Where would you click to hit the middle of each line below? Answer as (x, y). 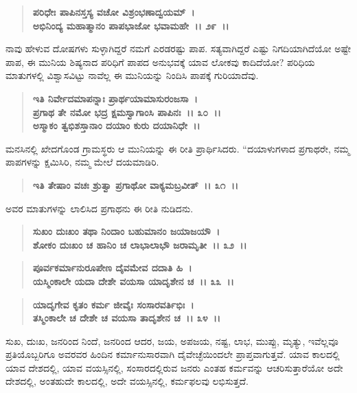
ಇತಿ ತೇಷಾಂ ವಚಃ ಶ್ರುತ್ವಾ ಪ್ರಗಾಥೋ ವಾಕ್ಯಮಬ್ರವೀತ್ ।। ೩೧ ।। (136, 184)
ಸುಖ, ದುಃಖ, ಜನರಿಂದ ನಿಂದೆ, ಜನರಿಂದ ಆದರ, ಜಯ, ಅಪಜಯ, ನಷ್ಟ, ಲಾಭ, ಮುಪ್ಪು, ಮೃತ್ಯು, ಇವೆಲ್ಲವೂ (172, 340)
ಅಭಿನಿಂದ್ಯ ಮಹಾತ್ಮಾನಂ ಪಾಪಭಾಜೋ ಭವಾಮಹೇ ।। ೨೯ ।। (131, 25)
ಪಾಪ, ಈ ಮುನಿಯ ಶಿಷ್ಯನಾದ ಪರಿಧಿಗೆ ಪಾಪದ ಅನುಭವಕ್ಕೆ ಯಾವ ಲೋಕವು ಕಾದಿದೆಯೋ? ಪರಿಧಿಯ (160, 61)
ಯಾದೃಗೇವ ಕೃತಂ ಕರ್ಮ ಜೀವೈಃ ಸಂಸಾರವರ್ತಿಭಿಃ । (113, 304)
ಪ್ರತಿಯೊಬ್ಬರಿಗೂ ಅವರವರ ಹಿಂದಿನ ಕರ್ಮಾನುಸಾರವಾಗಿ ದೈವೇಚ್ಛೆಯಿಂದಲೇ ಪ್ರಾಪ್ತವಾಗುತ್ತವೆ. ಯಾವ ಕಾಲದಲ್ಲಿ (173, 354)
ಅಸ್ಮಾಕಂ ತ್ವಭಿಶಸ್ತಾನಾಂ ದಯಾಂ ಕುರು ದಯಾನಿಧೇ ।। (116, 125)
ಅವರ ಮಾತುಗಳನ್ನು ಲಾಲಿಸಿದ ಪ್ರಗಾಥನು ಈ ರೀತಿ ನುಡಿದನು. (100, 208)
